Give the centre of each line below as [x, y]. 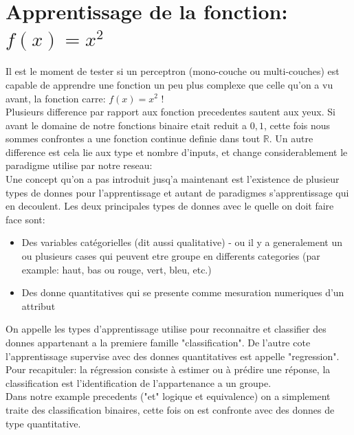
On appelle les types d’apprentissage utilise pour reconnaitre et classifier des [166, 329]
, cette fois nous [297, 125]
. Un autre [291, 138]
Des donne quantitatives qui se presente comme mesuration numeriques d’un [183, 292]
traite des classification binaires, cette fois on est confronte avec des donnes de [170, 409]
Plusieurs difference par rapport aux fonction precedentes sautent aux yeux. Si [170, 112]
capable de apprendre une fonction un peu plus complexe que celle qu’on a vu [169, 84]
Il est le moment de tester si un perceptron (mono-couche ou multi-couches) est [173, 71]
